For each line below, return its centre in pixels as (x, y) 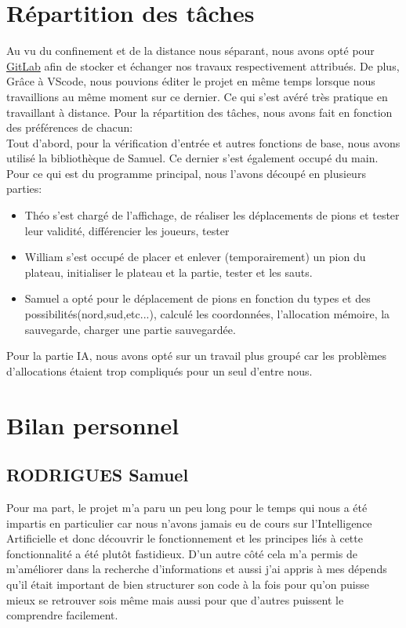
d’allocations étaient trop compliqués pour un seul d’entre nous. (159, 370)
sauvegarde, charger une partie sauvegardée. (130, 329)
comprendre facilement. (62, 615)
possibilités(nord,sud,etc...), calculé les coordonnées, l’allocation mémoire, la (207, 314)
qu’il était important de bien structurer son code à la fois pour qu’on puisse (188, 584)
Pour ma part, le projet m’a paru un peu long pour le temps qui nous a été (187, 507)
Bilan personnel (93, 425)
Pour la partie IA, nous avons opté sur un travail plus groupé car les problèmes (197, 356)
